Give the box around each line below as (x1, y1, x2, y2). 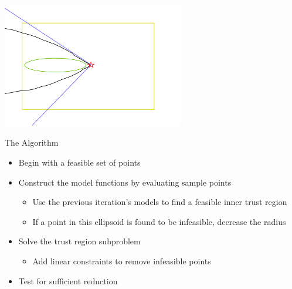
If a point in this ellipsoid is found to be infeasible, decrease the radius (32, 215, 286, 227)
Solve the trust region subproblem (18, 235, 141, 247)
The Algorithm (5, 136, 59, 149)
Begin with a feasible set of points (18, 156, 141, 169)
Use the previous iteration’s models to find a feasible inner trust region (32, 196, 287, 208)
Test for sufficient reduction (18, 274, 118, 287)
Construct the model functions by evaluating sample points (18, 176, 232, 188)
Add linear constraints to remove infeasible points (32, 255, 211, 267)
